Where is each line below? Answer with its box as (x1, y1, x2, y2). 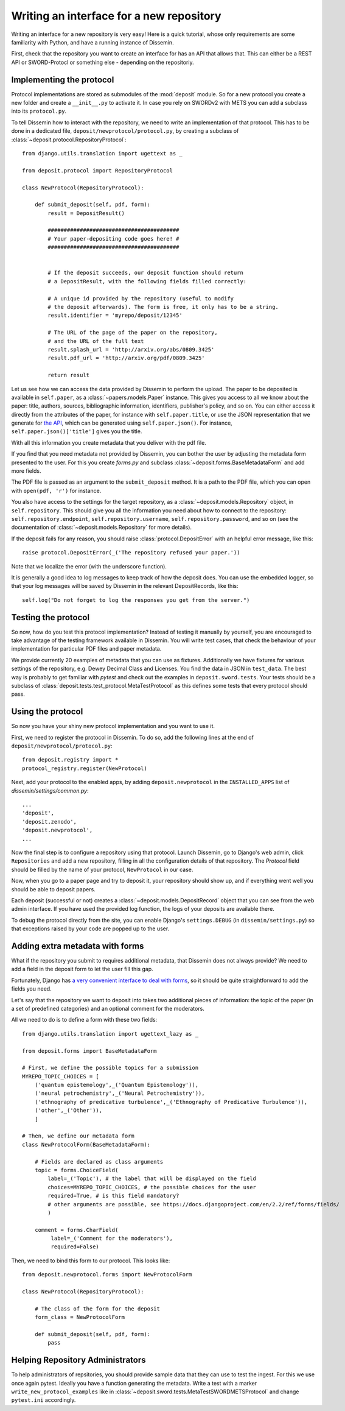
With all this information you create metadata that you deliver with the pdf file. (11, 439, 206, 446)
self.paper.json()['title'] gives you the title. (11, 428, 142, 435)
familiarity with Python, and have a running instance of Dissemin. (11, 38, 174, 46)
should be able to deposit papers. (11, 885, 96, 893)
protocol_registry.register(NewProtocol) (22, 765, 147, 772)
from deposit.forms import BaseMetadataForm (22, 1047, 158, 1054)
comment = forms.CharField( (34, 1226, 119, 1233)
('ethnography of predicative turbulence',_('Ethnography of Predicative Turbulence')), (34, 1098, 308, 1105)
